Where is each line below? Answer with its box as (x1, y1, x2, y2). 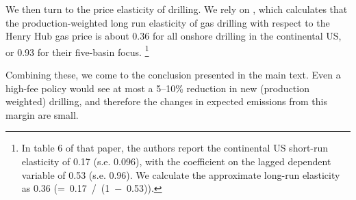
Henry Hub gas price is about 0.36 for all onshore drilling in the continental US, (5, 29, 342, 43)
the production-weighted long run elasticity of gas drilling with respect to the (5, 15, 330, 29)
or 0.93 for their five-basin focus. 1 (5, 42, 149, 59)
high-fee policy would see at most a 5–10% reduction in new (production (5, 81, 309, 95)
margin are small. (5, 107, 79, 122)
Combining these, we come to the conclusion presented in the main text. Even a (5, 68, 341, 82)
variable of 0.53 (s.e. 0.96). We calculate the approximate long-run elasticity (21, 167, 340, 182)
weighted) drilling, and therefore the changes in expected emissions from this (5, 94, 327, 109)
